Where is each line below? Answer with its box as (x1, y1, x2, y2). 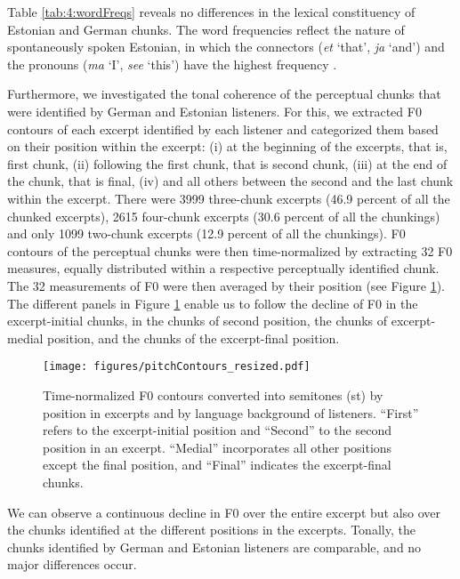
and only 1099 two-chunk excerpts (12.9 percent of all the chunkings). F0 (7, 224, 406, 243)
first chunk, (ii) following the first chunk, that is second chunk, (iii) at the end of (7, 154, 448, 173)
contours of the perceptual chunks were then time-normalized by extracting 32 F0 (7, 241, 453, 260)
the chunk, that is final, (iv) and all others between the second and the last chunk (7, 172, 454, 190)
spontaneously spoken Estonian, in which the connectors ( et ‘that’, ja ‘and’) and (7, 37, 445, 56)
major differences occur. (7, 555, 137, 574)
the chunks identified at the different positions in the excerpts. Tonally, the (7, 520, 416, 539)
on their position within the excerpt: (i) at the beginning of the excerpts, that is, (7, 137, 448, 156)
